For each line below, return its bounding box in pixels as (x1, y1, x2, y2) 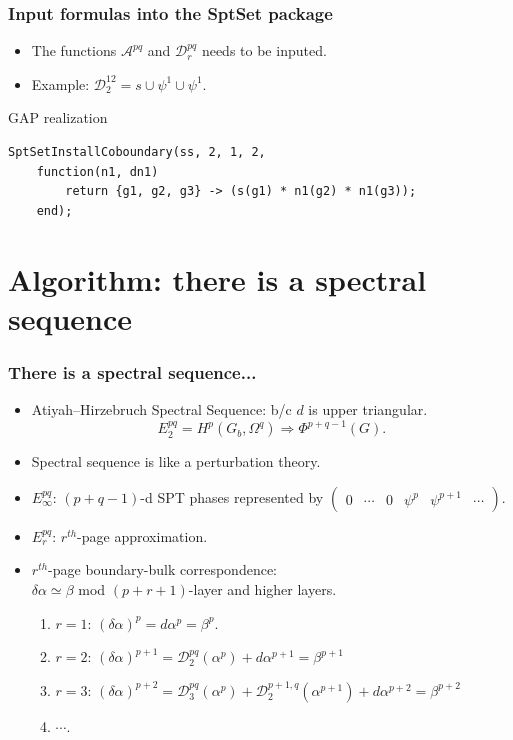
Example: (31, 73, 90, 94)
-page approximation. (77, 525, 208, 546)
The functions (31, 40, 117, 61)
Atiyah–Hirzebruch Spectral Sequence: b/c (31, 399, 292, 420)
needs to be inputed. (201, 40, 327, 61)
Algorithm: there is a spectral (8, 258, 427, 299)
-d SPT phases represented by (140, 486, 324, 507)
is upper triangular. (308, 399, 428, 420)
